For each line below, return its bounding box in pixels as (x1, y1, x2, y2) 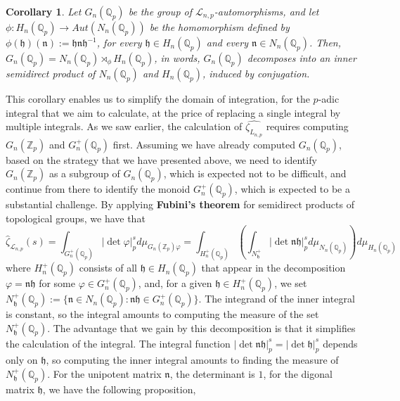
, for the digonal (263, 367, 333, 381)
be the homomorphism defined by (149, 20, 290, 34)
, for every (96, 35, 142, 49)
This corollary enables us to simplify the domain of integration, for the (6, 91, 310, 106)
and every (206, 35, 248, 49)
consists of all (79, 260, 138, 275)
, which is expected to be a (234, 182, 350, 196)
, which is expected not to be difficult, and (163, 166, 347, 181)
